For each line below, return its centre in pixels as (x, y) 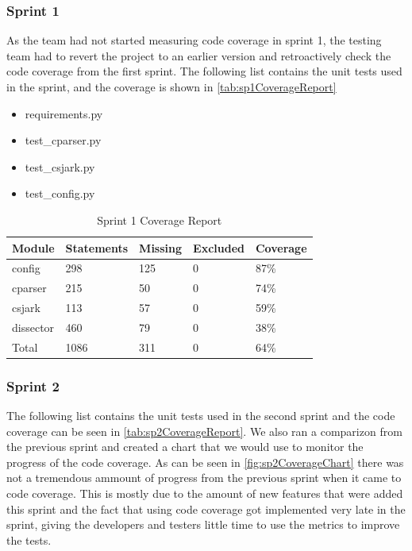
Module (33, 247)
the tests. (29, 539)
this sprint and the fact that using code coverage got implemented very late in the (206, 509)
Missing (161, 247)
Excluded (219, 247)
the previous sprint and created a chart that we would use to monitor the (185, 447)
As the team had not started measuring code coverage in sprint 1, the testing (194, 40)
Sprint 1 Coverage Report (160, 220)
